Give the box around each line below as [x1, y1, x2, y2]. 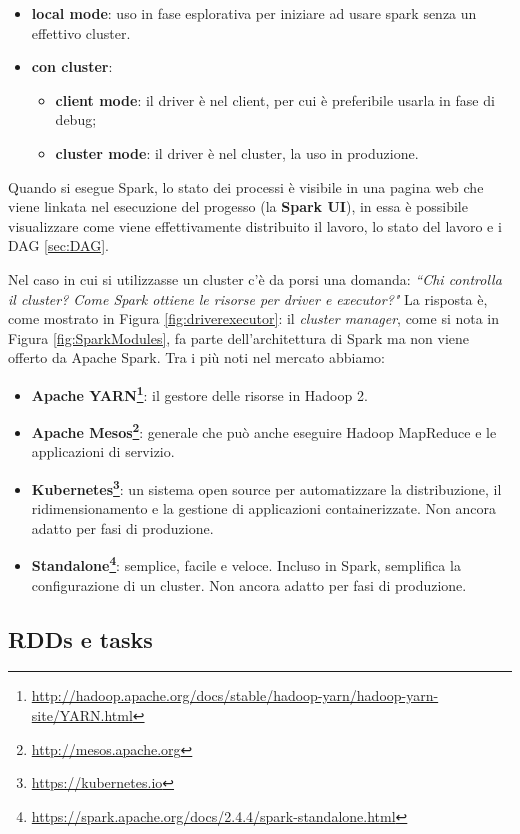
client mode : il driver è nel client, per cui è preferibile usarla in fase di [55, 89, 495, 110]
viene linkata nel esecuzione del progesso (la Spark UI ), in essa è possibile [8, 196, 468, 217]
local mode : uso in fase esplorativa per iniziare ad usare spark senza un [31, 3, 477, 23]
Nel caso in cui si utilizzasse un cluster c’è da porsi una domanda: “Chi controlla [8, 268, 502, 289]
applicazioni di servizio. [31, 441, 175, 462]
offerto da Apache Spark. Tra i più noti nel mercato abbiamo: [8, 347, 386, 368]
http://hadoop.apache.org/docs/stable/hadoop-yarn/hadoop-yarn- [31, 685, 439, 706]
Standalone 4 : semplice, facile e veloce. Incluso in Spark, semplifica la [31, 552, 461, 576]
